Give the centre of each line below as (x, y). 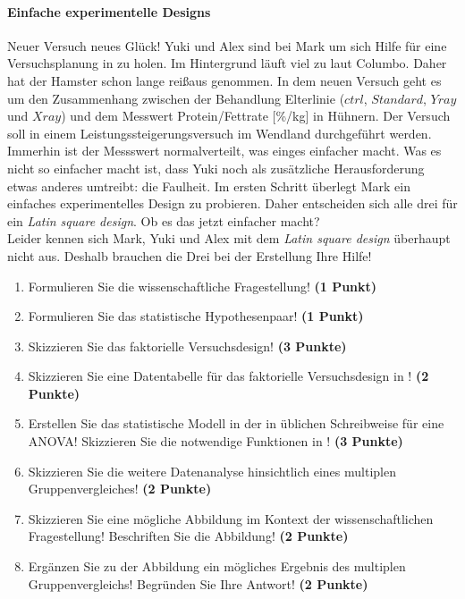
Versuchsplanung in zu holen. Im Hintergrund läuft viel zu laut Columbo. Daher (227, 63)
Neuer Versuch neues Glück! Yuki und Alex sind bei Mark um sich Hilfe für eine (227, 45)
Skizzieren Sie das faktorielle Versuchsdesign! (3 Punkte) (187, 346)
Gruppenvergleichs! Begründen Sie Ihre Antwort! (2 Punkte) (198, 583)
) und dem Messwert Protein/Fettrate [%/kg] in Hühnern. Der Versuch (256, 116)
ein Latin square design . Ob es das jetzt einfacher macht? (164, 220)
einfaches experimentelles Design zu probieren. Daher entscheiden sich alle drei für (232, 203)
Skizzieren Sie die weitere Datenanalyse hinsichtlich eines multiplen (212, 471)
